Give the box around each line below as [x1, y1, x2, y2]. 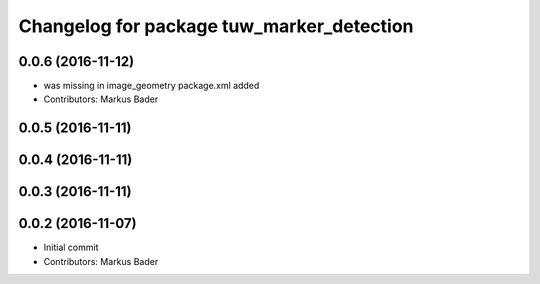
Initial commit [43, 241, 99, 254]
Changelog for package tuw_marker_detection [18, 15, 414, 37]
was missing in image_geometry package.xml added [43, 80, 260, 92]
